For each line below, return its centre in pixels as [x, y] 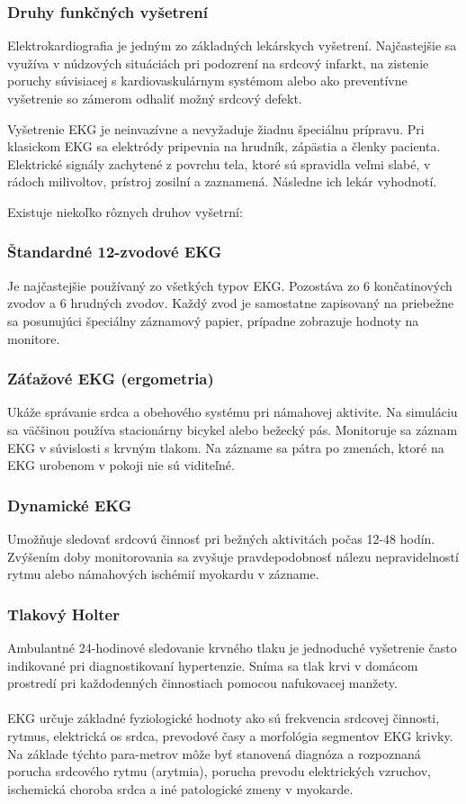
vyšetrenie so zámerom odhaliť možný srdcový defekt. [155, 98]
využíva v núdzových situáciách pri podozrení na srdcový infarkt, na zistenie [218, 63]
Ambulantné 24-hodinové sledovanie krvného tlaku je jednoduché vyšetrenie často [232, 647]
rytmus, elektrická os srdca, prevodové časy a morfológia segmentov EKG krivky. [230, 735]
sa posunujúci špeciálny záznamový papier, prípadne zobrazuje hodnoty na [213, 320]
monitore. [34, 338]
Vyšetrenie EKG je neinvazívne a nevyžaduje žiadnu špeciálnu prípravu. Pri [216, 128]
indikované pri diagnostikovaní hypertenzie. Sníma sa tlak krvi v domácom [213, 665]
